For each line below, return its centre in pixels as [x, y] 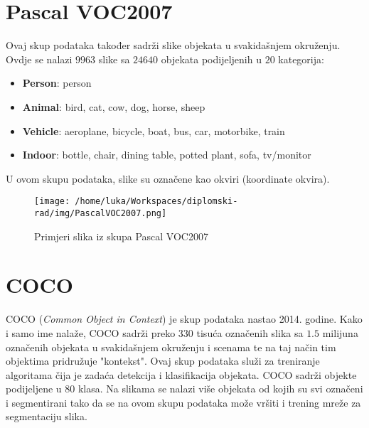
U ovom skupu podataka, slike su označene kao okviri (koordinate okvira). [168, 178]
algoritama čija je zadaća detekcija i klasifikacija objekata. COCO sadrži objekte [181, 374]
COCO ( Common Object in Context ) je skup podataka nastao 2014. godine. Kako [184, 319]
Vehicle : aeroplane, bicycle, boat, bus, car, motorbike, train [154, 130]
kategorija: [301, 59]
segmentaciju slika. [47, 416]
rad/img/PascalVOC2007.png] [101, 213]
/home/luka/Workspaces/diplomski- [156, 202]
